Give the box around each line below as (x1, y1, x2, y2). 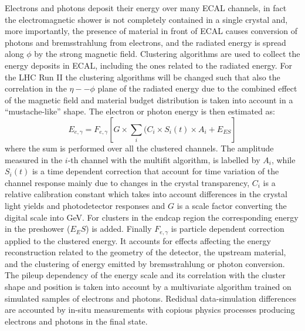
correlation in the (5, 82, 67, 94)
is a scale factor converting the (177, 199, 287, 211)
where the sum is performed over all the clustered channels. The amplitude (5, 141, 274, 154)
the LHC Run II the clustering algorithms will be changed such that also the (5, 70, 280, 83)
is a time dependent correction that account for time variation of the (32, 165, 279, 177)
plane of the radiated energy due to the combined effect (97, 82, 297, 94)
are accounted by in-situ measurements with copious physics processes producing (5, 303, 295, 316)
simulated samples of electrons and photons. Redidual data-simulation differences (5, 292, 297, 304)
